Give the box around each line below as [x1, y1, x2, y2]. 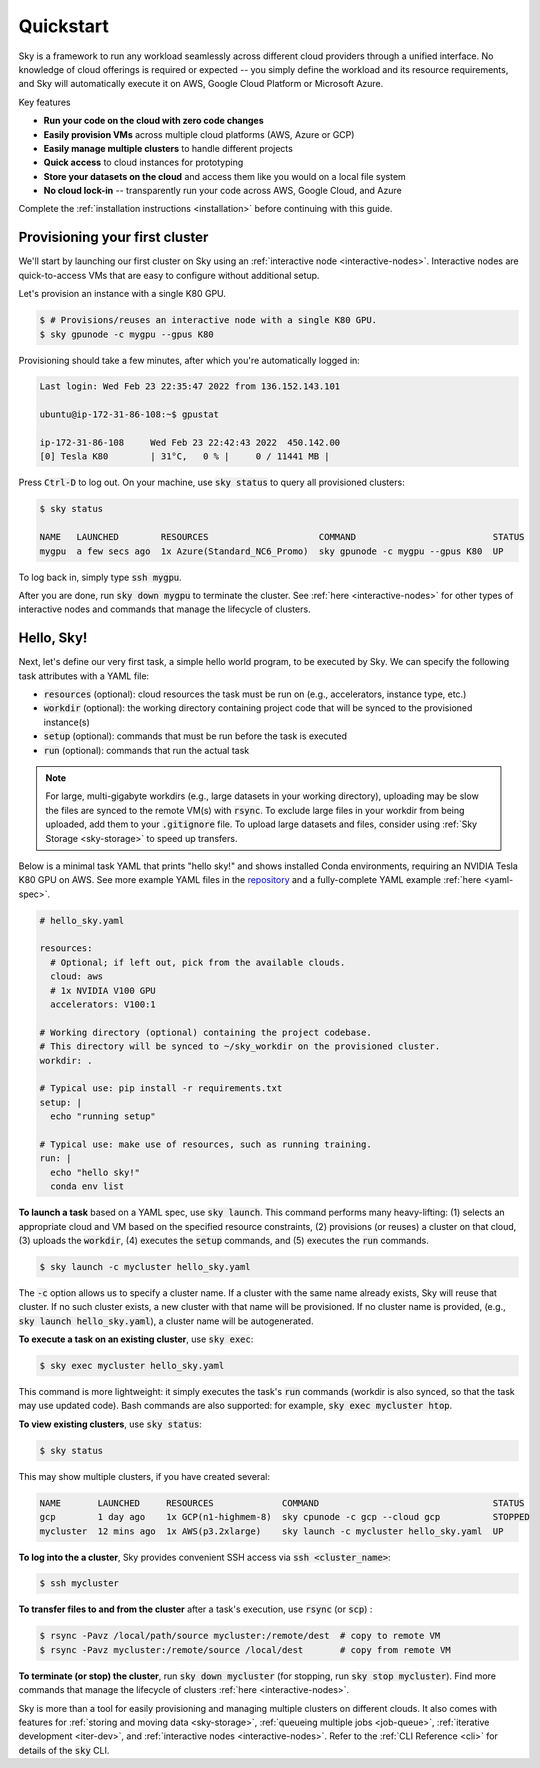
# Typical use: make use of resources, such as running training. [39, 1138, 372, 1150]
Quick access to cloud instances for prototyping [43, 156, 244, 169]
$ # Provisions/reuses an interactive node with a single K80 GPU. [39, 315, 378, 326]
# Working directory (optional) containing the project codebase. [39, 1026, 372, 1038]
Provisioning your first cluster [18, 229, 209, 246]
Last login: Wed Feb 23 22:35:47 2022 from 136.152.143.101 [39, 381, 341, 392]
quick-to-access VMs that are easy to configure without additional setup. [18, 269, 320, 281]
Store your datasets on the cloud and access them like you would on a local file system [43, 170, 407, 182]
